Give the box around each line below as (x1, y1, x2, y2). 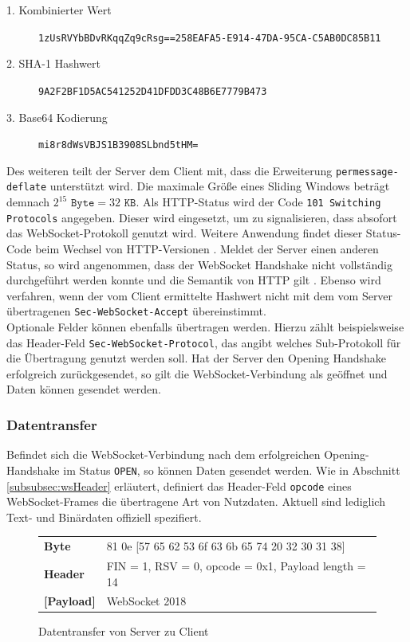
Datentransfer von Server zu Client (38, 623, 209, 640)
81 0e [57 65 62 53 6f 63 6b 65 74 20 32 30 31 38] (106, 538, 345, 554)
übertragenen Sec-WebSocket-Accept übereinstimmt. (6, 303, 266, 319)
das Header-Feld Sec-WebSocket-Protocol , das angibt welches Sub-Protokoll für (6, 334, 401, 350)
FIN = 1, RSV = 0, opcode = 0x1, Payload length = (106, 557, 366, 573)
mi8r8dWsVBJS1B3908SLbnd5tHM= (38, 139, 199, 151)
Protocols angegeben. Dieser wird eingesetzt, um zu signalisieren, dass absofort (6, 209, 397, 225)
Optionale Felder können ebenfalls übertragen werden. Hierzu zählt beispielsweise (6, 319, 404, 335)
